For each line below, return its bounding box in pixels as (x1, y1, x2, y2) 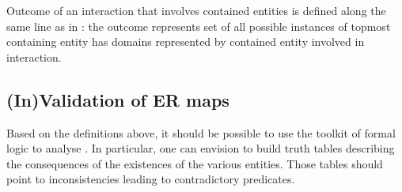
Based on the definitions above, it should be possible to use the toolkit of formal (6, 124, 396, 141)
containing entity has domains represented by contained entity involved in (6, 33, 365, 50)
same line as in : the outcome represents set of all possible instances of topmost (6, 17, 391, 34)
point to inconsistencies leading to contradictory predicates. (6, 171, 295, 187)
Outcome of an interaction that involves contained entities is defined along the (6, 2, 386, 18)
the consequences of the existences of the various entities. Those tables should (6, 155, 383, 171)
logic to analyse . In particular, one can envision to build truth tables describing (6, 140, 395, 156)
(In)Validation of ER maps (6, 87, 229, 111)
